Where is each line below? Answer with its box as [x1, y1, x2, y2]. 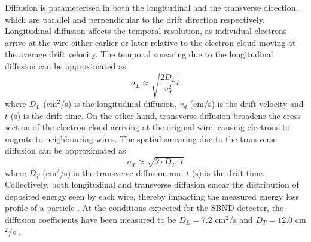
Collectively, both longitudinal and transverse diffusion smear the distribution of [5, 178, 299, 191]
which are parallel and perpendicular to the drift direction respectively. [5, 13, 265, 25]
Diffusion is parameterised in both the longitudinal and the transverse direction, [5, 1, 298, 13]
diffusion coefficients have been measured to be [5, 213, 176, 225]
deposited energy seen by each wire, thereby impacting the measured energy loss [5, 189, 300, 202]
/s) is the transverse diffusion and [60, 166, 184, 179]
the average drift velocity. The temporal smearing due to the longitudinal [5, 48, 273, 60]
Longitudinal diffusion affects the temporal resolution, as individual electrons [5, 24, 287, 37]
